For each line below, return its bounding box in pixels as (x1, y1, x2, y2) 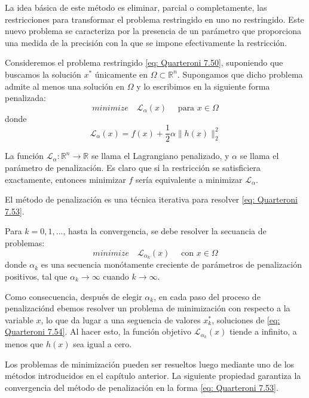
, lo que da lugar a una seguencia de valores (41, 313, 201, 326)
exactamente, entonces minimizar (5, 173, 126, 185)
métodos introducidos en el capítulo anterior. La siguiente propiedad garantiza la (5, 369, 301, 382)
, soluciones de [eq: (212, 313, 280, 326)
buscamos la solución (5, 68, 81, 80)
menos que (5, 338, 44, 350)
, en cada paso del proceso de (154, 290, 261, 302)
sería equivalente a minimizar (135, 173, 243, 185)
